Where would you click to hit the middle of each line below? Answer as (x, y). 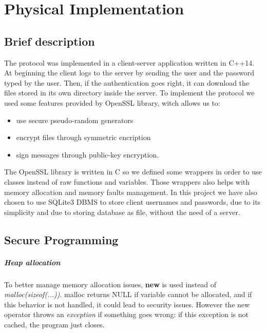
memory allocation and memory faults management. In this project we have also (131, 192)
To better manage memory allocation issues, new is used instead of (110, 284)
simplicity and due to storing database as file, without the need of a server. (122, 212)
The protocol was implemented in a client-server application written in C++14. (129, 62)
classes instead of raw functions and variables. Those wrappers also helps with (127, 181)
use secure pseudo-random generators (75, 120)
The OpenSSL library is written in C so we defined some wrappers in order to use (133, 172)
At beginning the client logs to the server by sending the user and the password (129, 73)
